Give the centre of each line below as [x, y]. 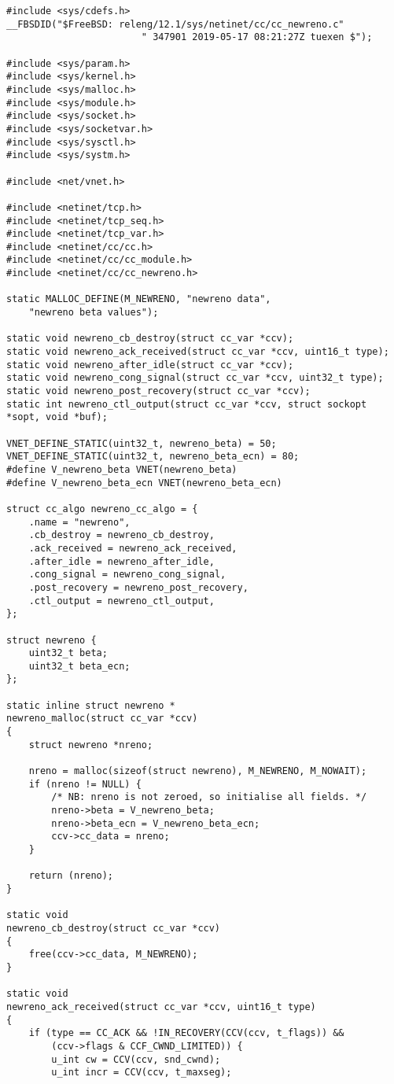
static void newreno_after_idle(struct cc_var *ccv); [150, 365]
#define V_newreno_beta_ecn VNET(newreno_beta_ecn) [144, 483]
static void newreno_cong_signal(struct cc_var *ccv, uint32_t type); [195, 378]
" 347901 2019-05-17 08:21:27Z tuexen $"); [257, 37]
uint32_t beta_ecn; [79, 666]
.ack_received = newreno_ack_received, [133, 548]
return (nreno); [71, 876]
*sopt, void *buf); [57, 417]
